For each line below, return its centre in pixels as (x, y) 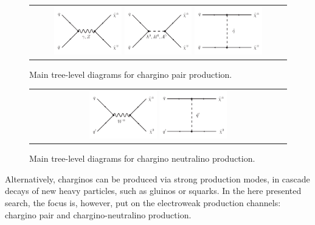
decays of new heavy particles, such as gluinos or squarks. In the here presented (153, 191)
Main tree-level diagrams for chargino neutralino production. (142, 158)
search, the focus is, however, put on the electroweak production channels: (143, 202)
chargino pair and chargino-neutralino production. (98, 214)
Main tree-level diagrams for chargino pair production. (131, 74)
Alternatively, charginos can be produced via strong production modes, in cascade (157, 178)
